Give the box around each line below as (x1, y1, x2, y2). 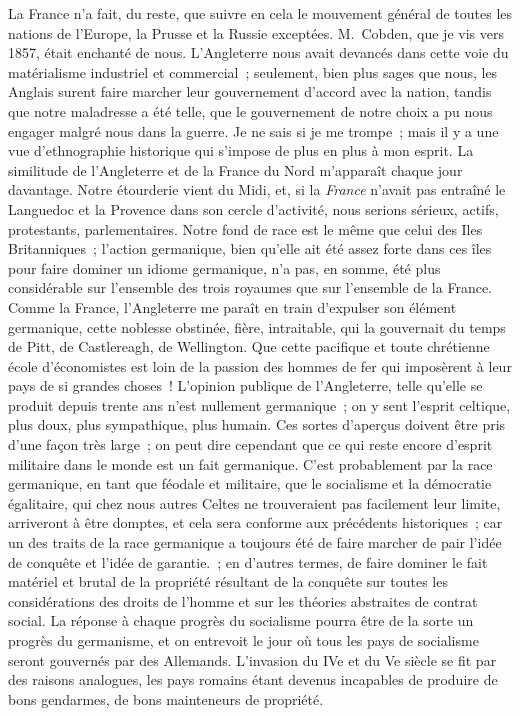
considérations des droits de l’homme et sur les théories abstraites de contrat (8, 590, 478, 611)
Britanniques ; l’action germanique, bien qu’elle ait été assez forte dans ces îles (8, 238, 492, 259)
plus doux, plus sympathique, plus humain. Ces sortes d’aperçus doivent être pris (8, 414, 506, 435)
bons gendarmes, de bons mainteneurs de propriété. (8, 688, 324, 709)
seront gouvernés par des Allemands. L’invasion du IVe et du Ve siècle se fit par (8, 649, 497, 670)
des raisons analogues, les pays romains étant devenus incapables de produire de (8, 669, 498, 690)
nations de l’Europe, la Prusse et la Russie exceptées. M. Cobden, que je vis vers (8, 22, 504, 43)
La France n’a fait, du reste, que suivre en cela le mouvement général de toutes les (8, 3, 513, 23)
